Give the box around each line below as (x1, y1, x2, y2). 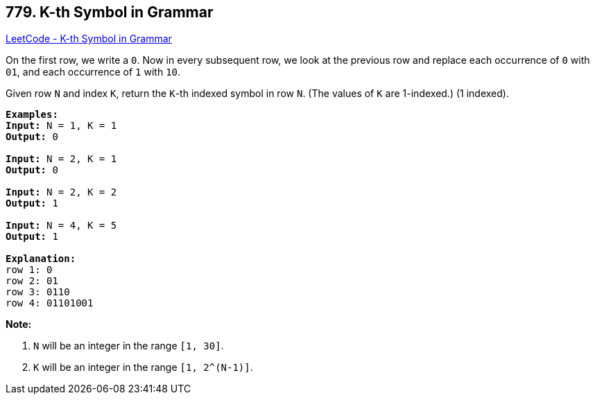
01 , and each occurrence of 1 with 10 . (6, 66, 181, 78)
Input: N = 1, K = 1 (6, 120, 117, 132)
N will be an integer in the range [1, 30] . (33, 340, 224, 352)
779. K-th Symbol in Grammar (6, 3, 214, 21)
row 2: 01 (6, 275, 58, 287)
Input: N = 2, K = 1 (6, 153, 117, 165)
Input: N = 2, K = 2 (6, 186, 117, 198)
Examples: (6, 109, 58, 121)
